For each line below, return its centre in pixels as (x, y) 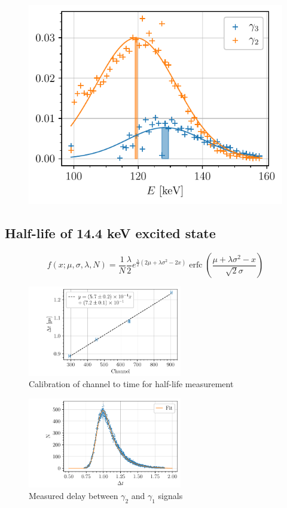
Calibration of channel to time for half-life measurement (131, 384)
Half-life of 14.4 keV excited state (110, 233)
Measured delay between (74, 496)
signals (170, 496)
